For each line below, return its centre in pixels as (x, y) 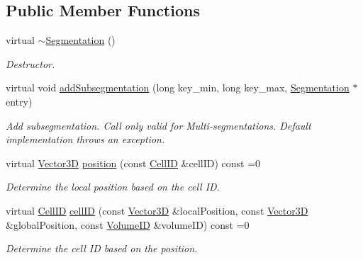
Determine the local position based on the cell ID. (113, 187)
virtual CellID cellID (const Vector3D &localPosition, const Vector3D (157, 210)
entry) (19, 101)
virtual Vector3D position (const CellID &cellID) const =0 (133, 163)
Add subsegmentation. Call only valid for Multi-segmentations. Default (158, 125)
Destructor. (30, 63)
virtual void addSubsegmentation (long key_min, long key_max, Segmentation (178, 87)
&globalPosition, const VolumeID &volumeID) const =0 (128, 224)
